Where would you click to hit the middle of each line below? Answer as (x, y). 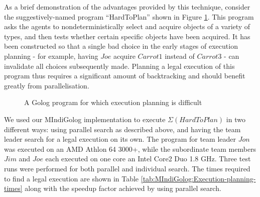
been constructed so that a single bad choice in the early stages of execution (121, 46)
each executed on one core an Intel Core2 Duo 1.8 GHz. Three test (148, 159)
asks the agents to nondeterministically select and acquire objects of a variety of (127, 26)
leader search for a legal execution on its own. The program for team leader (120, 139)
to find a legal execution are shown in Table (72, 178)
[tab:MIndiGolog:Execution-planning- (198, 178)
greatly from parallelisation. (47, 85)
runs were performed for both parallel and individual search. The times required (127, 168)
